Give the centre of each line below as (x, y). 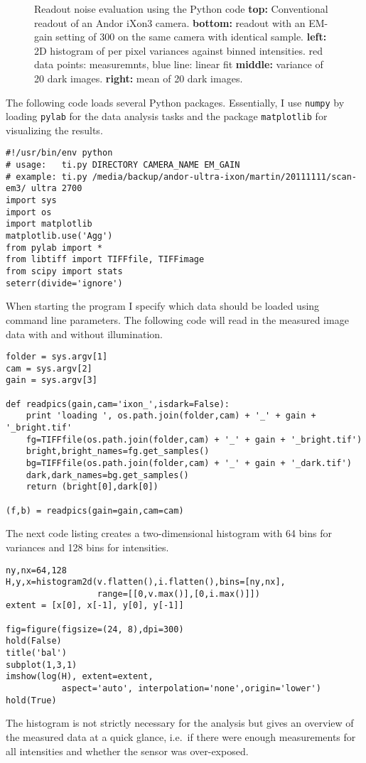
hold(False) (34, 641)
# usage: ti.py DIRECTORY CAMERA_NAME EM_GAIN (123, 165)
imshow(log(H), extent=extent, (80, 677)
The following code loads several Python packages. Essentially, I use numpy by (175, 102)
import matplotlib (49, 224)
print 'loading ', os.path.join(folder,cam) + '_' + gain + (171, 416)
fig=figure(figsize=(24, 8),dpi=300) (95, 629)
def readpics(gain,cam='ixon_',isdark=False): (118, 404)
